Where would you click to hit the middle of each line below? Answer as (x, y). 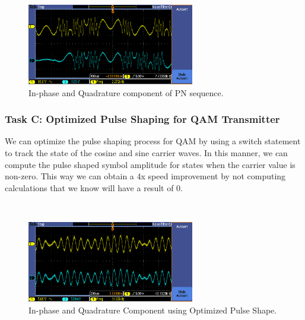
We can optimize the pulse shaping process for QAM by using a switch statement (153, 141)
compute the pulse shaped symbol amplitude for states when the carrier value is (150, 164)
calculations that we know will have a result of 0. (94, 187)
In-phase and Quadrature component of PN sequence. (126, 92)
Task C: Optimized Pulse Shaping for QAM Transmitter (142, 119)
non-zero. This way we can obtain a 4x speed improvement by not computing (145, 176)
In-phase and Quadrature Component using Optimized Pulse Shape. (153, 310)
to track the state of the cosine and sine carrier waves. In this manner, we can (146, 152)
